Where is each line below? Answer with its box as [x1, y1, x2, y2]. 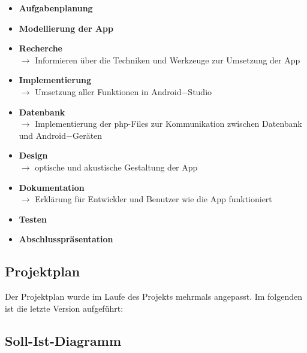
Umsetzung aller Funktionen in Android [35, 85, 182, 98]
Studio [188, 85, 212, 98]
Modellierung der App [19, 22, 114, 34]
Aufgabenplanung [19, 2, 93, 14]
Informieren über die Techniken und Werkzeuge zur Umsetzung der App [35, 53, 300, 66]
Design [19, 149, 48, 162]
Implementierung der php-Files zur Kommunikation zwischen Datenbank [35, 117, 302, 130]
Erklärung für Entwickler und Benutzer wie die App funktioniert [35, 193, 272, 205]
